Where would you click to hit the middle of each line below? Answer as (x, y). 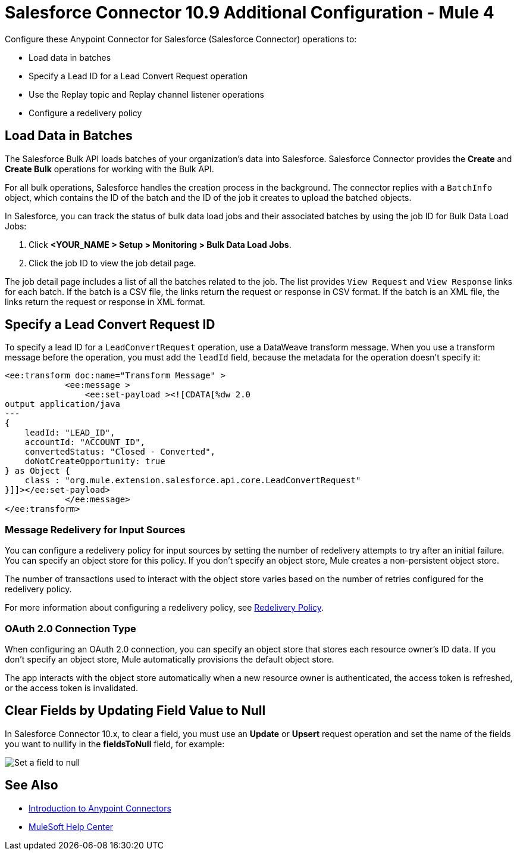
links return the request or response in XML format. (105, 301)
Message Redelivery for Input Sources (95, 529)
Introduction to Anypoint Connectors (100, 808)
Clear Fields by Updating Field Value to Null (135, 711)
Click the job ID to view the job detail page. (112, 263)
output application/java (62, 404)
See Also (32, 785)
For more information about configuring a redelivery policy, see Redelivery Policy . (164, 608)
